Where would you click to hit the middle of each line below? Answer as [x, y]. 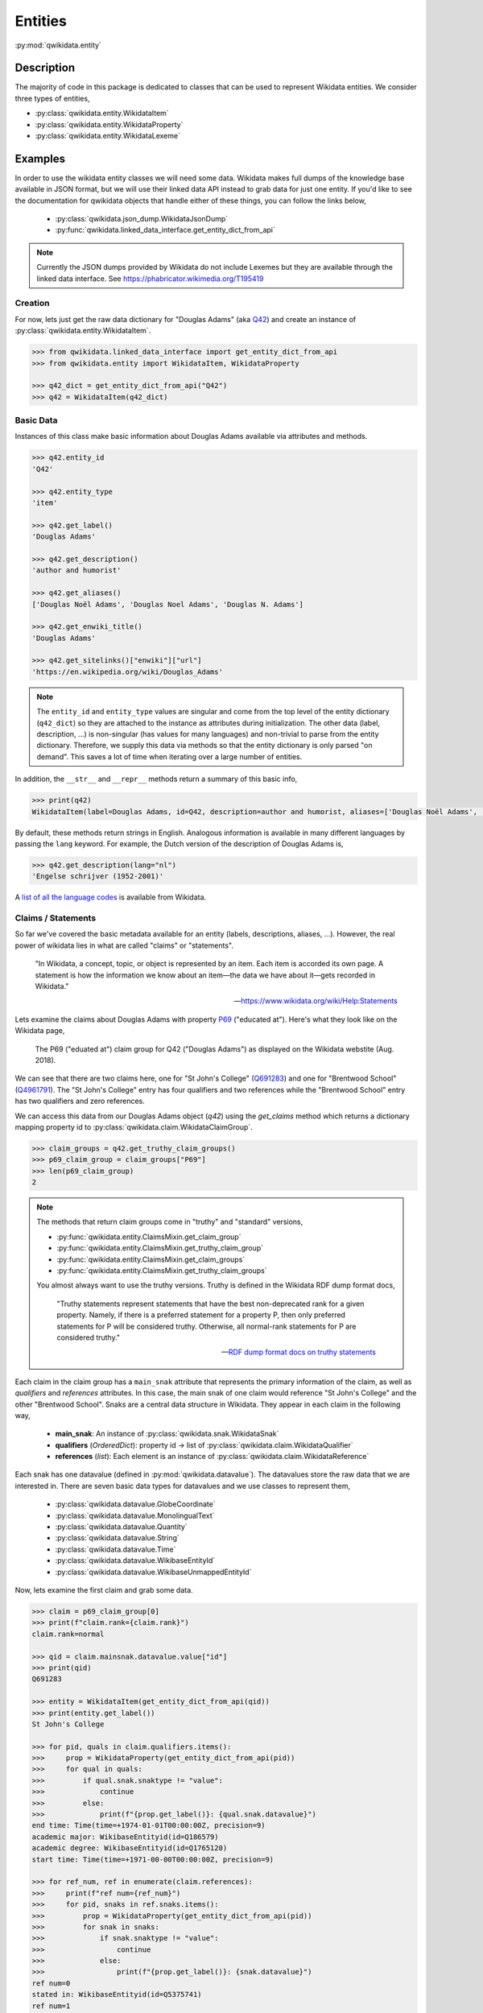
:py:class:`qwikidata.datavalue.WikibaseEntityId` [135, 1560]
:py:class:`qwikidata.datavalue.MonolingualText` [135, 1515]
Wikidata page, [40, 1031]
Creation [32, 304]
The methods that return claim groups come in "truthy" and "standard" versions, [170, 1222]
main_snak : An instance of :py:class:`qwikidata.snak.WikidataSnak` [167, 1434]
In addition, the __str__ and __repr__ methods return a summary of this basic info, [156, 779]
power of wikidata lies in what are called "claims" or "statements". [124, 945]
